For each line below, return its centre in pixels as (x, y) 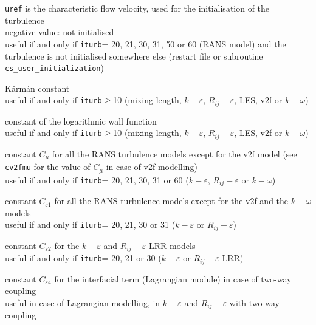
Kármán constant (37, 88)
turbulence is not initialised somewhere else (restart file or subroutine (134, 56)
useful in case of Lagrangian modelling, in (83, 302)
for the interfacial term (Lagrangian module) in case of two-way (173, 279)
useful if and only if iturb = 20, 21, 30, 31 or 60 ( (97, 180)
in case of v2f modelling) (152, 167)
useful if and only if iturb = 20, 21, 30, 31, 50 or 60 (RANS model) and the (146, 43)
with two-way (254, 302)
